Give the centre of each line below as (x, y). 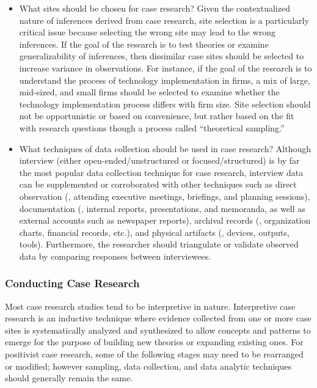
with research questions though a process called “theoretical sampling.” (152, 127)
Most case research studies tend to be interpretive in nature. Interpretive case (150, 306)
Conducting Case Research (72, 283)
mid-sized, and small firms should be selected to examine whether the (149, 92)
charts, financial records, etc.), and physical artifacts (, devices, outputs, (154, 232)
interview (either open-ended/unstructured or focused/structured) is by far (159, 160)
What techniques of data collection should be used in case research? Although (165, 148)
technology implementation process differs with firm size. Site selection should (165, 104)
